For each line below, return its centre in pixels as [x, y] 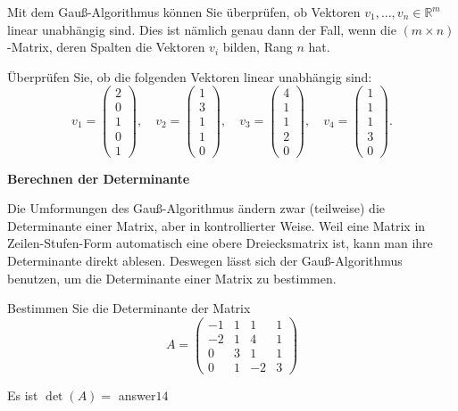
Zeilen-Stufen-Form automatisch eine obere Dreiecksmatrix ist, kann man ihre [220, 243]
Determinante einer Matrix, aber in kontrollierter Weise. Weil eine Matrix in [217, 225]
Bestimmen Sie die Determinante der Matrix [129, 308]
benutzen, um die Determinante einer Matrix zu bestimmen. [172, 278]
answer [137, 395]
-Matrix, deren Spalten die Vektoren [106, 47]
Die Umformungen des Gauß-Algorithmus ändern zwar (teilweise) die [196, 208]
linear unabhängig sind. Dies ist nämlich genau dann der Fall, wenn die [202, 29]
